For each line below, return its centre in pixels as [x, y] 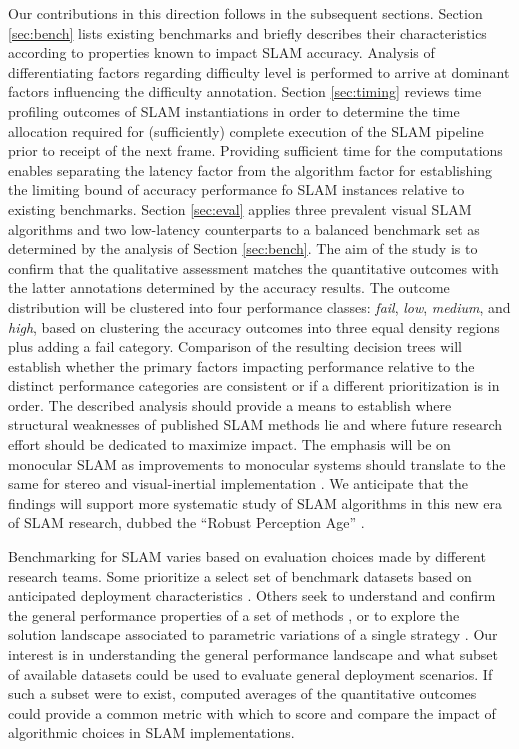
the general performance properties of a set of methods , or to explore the [234, 614]
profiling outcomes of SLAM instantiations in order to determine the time [234, 110]
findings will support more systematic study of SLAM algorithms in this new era [255, 502]
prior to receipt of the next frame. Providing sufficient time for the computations [255, 150]
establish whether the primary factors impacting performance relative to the [241, 365]
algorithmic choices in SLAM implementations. [151, 732]
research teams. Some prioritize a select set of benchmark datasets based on [240, 575]
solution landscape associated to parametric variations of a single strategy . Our [253, 634]
